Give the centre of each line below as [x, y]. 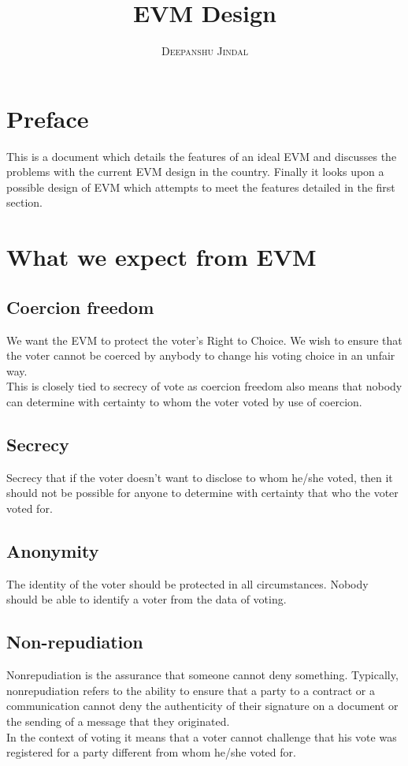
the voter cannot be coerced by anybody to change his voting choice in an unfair [201, 355]
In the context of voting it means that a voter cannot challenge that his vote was [202, 736]
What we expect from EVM [161, 257]
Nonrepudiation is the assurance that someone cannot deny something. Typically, [202, 675]
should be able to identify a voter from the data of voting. [147, 599]
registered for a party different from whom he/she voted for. [151, 752]
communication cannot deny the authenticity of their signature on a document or [202, 706]
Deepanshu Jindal [205, 51]
